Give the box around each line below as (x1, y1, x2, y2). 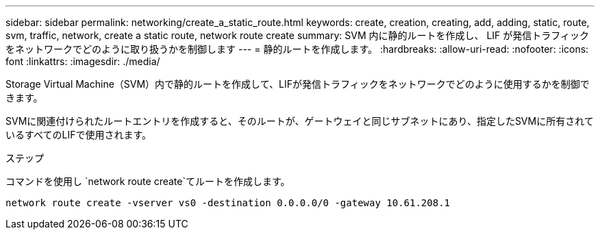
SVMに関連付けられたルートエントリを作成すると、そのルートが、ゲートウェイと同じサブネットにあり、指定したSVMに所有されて (5, 115, 594, 127)
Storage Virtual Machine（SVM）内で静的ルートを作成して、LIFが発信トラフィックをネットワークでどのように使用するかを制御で (5, 78, 590, 90)
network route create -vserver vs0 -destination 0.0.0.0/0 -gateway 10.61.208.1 (5, 197, 451, 208)
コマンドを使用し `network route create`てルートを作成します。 (5, 175, 290, 187)
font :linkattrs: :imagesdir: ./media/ (5, 55, 160, 67)
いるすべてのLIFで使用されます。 (5, 129, 151, 140)
